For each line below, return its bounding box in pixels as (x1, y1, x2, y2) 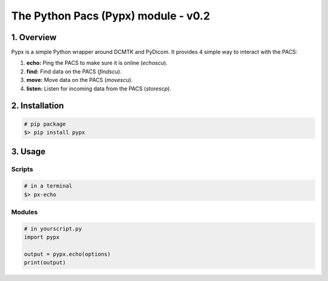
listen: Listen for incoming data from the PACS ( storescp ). (26, 85, 171, 92)
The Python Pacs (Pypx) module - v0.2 (11, 9, 211, 22)
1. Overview (11, 32, 57, 42)
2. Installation (11, 101, 64, 111)
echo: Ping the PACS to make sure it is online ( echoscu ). (26, 59, 168, 67)
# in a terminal (24, 183, 73, 189)
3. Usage (11, 146, 46, 157)
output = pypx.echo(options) (24, 251, 111, 257)
